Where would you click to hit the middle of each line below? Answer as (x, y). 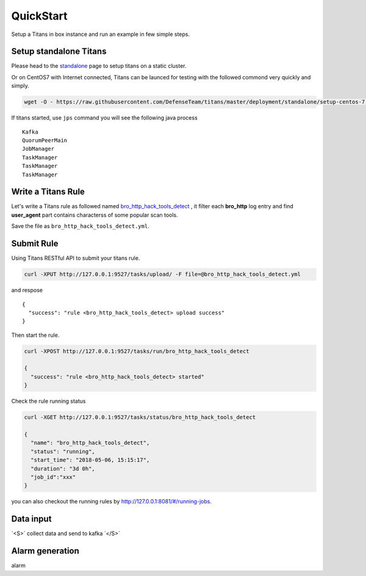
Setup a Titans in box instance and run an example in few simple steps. (101, 34)
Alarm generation (45, 551)
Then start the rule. (35, 335)
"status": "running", (63, 451)
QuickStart (39, 16)
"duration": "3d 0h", (63, 469)
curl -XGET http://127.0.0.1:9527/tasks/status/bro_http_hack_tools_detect (140, 417)
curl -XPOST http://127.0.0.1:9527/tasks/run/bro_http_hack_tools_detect (137, 351)
